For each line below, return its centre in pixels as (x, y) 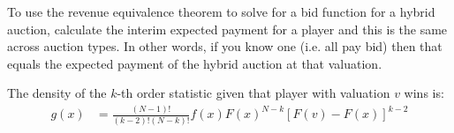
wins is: (424, 93)
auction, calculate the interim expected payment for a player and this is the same (227, 29)
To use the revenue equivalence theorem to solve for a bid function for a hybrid (221, 11)
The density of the (57, 93)
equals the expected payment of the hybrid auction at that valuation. (195, 63)
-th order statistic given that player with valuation (253, 93)
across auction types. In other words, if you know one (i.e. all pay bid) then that (225, 46)
